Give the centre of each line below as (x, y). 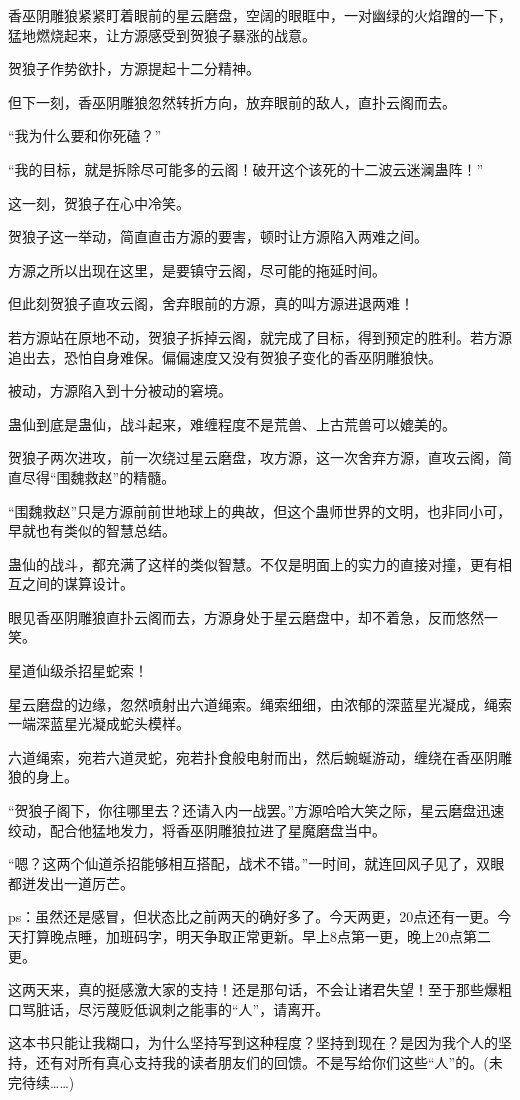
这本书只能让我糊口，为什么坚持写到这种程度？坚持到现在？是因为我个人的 (253, 1042)
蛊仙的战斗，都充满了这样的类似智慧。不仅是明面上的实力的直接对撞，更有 (253, 563)
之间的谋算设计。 (77, 583)
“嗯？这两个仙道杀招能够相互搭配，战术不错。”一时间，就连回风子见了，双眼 (256, 863)
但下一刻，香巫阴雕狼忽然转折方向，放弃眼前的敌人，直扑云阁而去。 (232, 101)
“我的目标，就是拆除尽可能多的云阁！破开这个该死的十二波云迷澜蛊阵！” (246, 168)
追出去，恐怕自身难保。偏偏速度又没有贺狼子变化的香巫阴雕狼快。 (225, 356)
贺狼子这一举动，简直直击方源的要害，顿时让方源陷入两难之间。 (218, 236)
